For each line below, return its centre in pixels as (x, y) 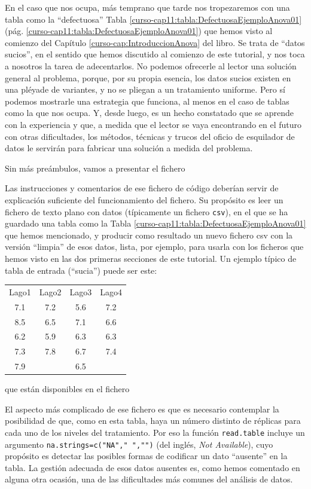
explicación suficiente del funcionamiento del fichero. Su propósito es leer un (144, 199)
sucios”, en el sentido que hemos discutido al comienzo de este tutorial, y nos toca (155, 54)
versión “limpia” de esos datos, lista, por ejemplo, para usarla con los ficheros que (154, 247)
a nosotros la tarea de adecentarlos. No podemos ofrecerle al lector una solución (151, 65)
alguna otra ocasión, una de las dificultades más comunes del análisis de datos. (149, 479)
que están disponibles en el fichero (67, 389)
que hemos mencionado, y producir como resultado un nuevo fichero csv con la (149, 235)
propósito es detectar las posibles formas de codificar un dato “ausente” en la (146, 456)
